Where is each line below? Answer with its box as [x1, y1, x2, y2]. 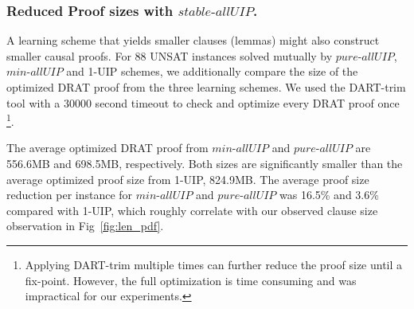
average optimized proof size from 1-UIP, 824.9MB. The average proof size [6, 170, 369, 187]
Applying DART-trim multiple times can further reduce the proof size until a [25, 256, 403, 272]
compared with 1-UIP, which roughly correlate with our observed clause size [6, 201, 378, 218]
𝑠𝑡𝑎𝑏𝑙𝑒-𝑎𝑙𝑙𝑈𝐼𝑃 [178, 5, 253, 18]
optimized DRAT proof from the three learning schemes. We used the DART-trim [6, 79, 406, 95]
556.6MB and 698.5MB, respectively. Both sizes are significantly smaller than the [6, 155, 403, 172]
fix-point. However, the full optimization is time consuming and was [25, 272, 357, 288]
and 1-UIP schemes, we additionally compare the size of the [66, 63, 358, 80]
